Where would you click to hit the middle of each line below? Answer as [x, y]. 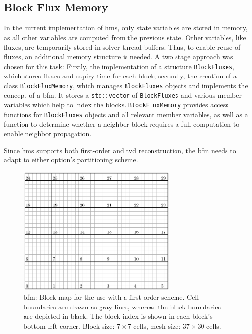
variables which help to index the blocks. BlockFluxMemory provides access [116, 105]
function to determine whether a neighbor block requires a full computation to [122, 124]
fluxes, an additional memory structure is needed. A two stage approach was [119, 56]
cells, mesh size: [157, 325]
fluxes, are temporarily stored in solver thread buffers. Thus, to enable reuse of [122, 47]
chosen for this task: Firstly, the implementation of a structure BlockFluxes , [119, 66]
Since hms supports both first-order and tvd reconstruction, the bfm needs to [120, 150]
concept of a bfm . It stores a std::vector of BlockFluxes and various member [123, 95]
